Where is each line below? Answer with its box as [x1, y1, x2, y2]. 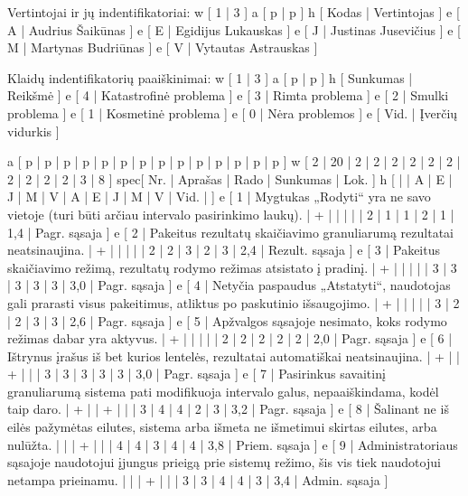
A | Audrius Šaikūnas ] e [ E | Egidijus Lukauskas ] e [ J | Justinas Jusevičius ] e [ [7, 20, 462, 39]
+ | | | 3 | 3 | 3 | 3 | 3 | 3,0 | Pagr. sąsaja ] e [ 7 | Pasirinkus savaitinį [7, 364, 386, 383]
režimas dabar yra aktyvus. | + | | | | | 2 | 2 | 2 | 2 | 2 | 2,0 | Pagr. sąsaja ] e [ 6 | [7, 329, 453, 348]
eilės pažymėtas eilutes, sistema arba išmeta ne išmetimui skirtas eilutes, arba [7, 417, 437, 436]
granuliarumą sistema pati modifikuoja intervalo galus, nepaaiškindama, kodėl [7, 381, 439, 400]
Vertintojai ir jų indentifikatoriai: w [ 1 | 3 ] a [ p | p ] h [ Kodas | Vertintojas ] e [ [7, 3, 460, 21]
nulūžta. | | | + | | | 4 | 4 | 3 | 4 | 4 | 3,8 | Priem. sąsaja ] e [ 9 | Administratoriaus [7, 435, 458, 454]
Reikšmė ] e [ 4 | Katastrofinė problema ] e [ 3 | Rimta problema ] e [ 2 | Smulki [7, 86, 449, 105]
